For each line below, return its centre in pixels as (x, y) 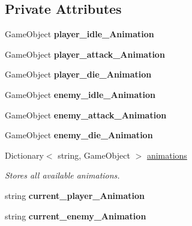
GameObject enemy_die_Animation (79, 135)
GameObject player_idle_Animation (79, 34)
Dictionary (24, 155)
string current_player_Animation (75, 195)
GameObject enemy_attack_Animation (86, 115)
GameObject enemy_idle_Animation (80, 94)
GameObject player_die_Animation (78, 74)
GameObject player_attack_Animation (85, 54)
